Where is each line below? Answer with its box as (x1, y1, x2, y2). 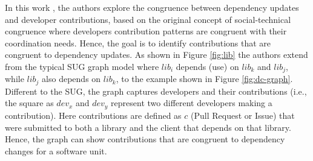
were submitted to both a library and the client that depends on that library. (5, 121, 291, 133)
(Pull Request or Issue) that (191, 109, 295, 121)
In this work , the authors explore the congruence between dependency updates (5, 1, 299, 13)
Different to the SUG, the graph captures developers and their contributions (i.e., (5, 84, 307, 97)
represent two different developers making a (111, 96, 272, 109)
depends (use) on (176, 60, 239, 72)
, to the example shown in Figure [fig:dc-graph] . (116, 72, 293, 85)
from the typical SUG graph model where (5, 60, 159, 72)
